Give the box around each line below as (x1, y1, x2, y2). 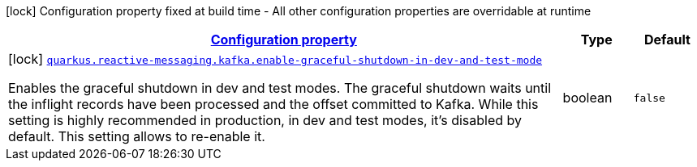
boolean (562, 90, 613, 106)
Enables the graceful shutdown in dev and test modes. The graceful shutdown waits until (8, 80, 552, 96)
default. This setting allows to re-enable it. (8, 128, 265, 144)
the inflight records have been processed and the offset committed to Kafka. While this (8, 96, 539, 112)
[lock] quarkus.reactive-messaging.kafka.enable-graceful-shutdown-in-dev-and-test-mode (8, 51, 543, 67)
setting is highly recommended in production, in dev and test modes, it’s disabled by (8, 112, 523, 128)
